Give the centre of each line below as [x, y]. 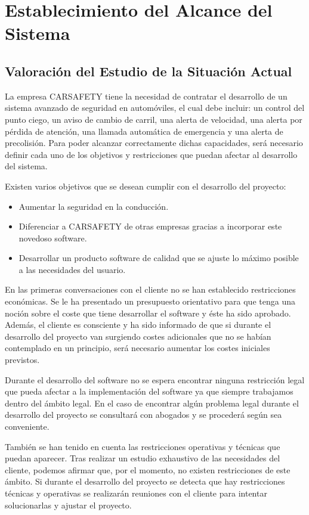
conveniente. [27, 426]
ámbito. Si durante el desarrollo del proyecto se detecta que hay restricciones [145, 481]
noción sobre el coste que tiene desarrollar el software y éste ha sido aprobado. [148, 313]
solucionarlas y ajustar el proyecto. [68, 505]
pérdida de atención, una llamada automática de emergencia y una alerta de [144, 131]
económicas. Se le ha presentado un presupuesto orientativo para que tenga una [150, 301]
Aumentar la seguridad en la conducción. [94, 206]
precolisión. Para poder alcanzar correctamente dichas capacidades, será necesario [154, 143]
